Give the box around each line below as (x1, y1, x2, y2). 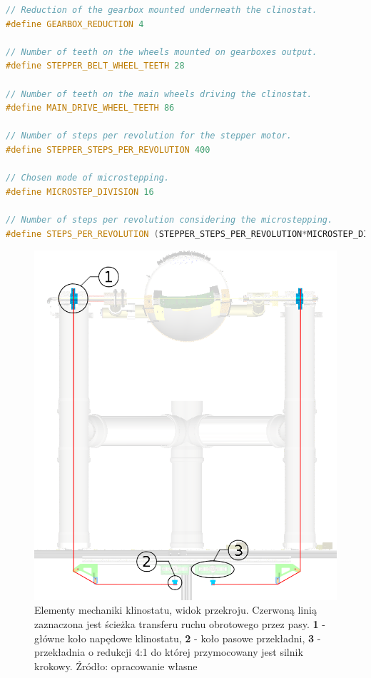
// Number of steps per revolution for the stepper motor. (6, 131, 292, 141)
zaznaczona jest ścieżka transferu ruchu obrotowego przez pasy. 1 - (34, 616, 325, 631)
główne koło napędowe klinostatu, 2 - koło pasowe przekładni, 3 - (34, 630, 321, 645)
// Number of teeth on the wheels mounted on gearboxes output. (6, 46, 317, 57)
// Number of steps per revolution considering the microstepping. (6, 214, 333, 225)
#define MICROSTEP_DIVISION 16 (6, 186, 154, 197)
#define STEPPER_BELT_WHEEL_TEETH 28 (6, 61, 185, 71)
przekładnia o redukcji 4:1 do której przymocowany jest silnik (34, 644, 303, 659)
